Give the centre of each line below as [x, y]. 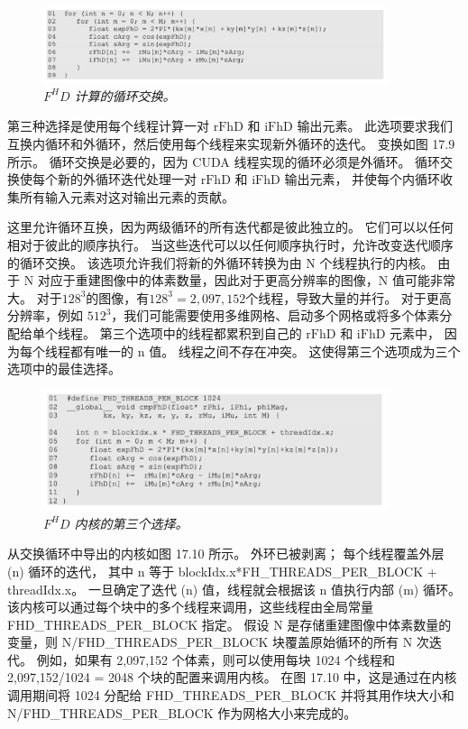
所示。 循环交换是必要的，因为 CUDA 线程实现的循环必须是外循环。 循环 [224, 161]
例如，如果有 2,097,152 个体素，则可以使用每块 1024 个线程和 [216, 659]
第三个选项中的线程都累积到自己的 [201, 332]
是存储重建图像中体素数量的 [369, 624]
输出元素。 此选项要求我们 [375, 126]
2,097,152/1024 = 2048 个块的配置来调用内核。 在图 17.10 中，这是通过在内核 [232, 677]
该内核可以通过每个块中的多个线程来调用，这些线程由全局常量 [190, 607]
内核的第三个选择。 [131, 523]
